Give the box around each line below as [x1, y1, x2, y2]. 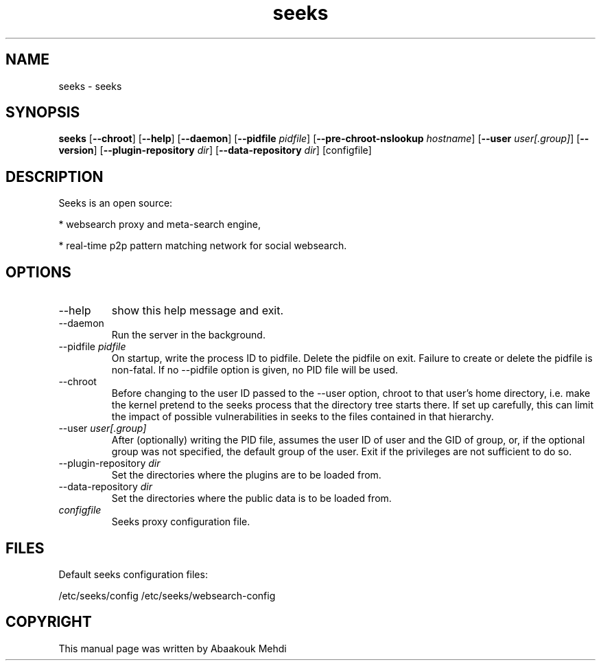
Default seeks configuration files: [58, 568, 208, 580]
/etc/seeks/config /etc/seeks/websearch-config [58, 589, 276, 601]
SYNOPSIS [5, 104, 80, 122]
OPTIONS [5, 263, 71, 281]
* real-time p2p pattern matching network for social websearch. [58, 240, 347, 252]
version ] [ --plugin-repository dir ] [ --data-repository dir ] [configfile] [58, 144, 372, 157]
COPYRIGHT [5, 613, 92, 631]
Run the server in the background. [111, 329, 266, 341]
